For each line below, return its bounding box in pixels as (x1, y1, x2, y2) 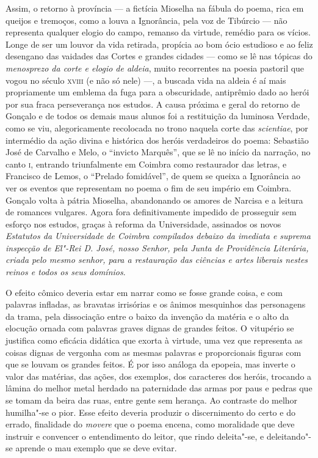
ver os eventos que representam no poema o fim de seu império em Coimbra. (5, 181, 292, 194)
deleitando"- (266, 429, 311, 442)
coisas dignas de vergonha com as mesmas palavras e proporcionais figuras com (5, 345, 302, 358)
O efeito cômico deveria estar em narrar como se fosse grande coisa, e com (5, 286, 283, 298)
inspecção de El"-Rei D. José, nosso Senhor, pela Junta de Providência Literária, (5, 241, 309, 254)
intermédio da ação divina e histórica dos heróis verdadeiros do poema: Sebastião (5, 133, 309, 146)
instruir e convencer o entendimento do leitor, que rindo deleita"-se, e (5, 429, 264, 442)
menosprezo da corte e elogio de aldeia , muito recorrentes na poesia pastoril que (5, 61, 305, 74)
